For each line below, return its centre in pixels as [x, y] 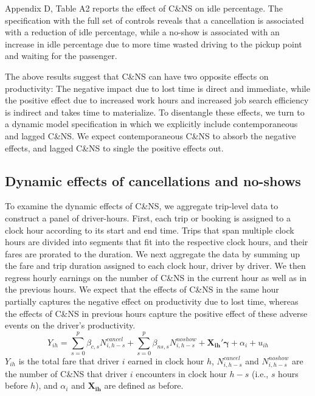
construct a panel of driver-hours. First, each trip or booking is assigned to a [148, 217]
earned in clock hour [166, 360]
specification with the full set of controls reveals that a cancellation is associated [154, 20]
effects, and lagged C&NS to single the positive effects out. [114, 148]
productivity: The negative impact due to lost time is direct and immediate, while [157, 88]
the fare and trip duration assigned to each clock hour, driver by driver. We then [155, 266]
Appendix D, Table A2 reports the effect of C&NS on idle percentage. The [144, 8]
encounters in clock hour [181, 373]
